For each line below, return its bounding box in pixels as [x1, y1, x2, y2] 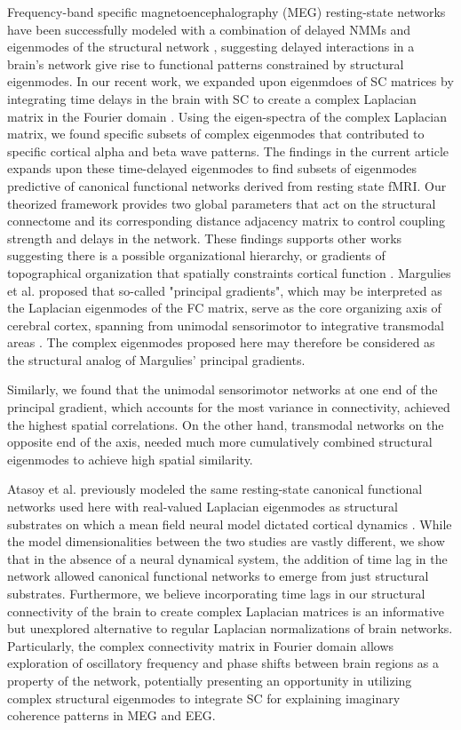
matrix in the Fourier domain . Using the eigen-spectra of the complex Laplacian [7, 107, 447, 125]
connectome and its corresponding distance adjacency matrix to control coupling [7, 211, 446, 230]
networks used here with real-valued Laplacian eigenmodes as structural [7, 497, 398, 516]
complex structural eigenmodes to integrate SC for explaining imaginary [7, 688, 401, 707]
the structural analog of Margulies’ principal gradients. [7, 350, 306, 369]
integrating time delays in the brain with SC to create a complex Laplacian [7, 89, 417, 107]
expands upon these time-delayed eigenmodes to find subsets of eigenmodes [7, 159, 417, 178]
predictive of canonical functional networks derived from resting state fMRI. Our [7, 176, 447, 194]
